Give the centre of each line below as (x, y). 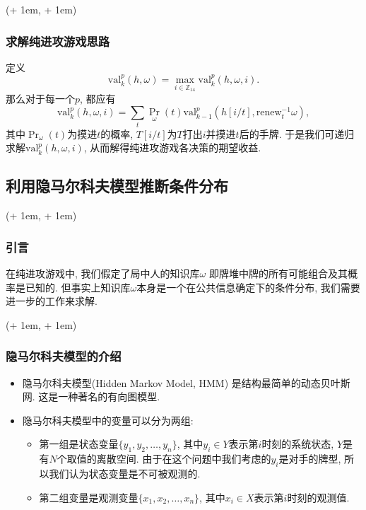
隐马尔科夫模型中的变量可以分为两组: (108, 420)
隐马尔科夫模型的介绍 (64, 356)
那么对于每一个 (40, 98)
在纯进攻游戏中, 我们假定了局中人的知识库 (103, 273)
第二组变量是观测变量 (89, 497)
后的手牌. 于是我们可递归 (297, 133)
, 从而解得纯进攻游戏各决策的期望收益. (172, 147)
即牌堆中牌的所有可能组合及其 (278, 273)
